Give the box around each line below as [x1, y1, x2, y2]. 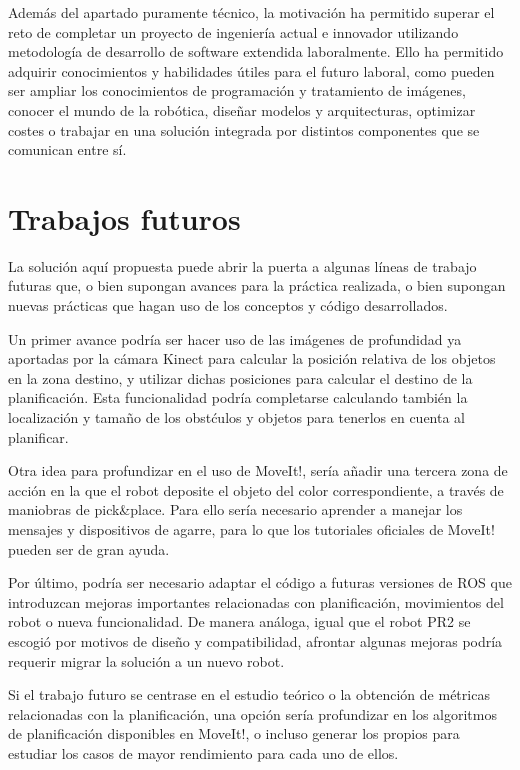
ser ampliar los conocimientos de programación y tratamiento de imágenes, [8, 80, 466, 101]
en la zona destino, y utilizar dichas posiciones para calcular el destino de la [8, 367, 473, 388]
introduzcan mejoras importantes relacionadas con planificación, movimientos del [8, 591, 504, 612]
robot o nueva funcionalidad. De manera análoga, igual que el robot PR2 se [8, 611, 471, 632]
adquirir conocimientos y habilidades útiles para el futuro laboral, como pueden [8, 60, 495, 81]
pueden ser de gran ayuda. [8, 538, 170, 559]
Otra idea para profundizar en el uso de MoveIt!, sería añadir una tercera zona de [8, 460, 508, 481]
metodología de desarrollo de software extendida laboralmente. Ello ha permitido [8, 41, 504, 62]
